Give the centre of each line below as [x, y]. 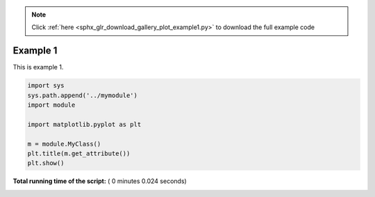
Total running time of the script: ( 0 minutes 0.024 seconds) [100, 181]
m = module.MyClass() [64, 144]
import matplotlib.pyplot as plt [84, 124]
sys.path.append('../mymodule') [83, 95]
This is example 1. [38, 67]
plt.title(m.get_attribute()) [79, 154]
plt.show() [46, 163]
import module [51, 105]
